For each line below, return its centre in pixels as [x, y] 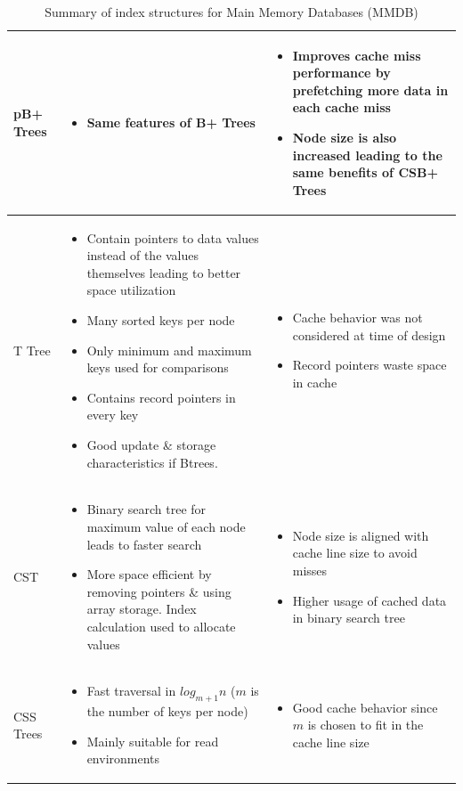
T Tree [32, 350]
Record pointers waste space [370, 365]
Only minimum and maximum [169, 350]
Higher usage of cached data [370, 600]
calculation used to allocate [161, 626]
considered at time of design [369, 334]
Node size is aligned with [361, 535]
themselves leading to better [164, 272]
